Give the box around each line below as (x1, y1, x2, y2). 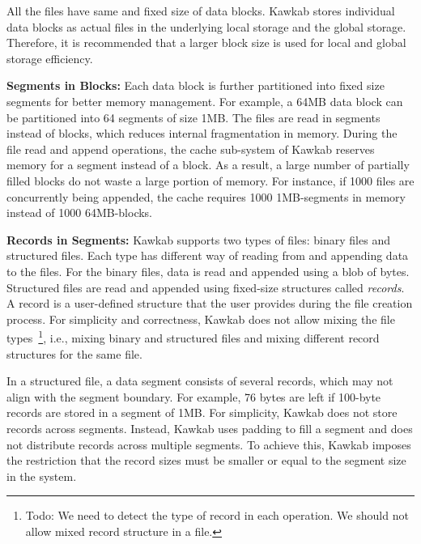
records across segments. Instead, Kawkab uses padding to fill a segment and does (6, 419, 413, 436)
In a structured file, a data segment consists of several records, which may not (6, 372, 393, 389)
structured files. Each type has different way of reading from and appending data (6, 247, 409, 264)
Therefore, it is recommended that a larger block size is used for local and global (6, 34, 406, 51)
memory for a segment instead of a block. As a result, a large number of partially (6, 156, 410, 173)
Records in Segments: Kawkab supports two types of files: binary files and (6, 231, 390, 248)
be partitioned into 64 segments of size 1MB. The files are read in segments (6, 108, 381, 125)
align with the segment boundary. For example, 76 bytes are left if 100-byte (6, 388, 381, 405)
